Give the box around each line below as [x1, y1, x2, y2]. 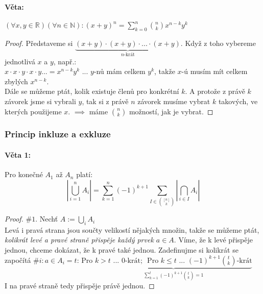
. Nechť [35, 213, 58, 224]
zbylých [5, 76, 28, 86]
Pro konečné [5, 169, 43, 180]
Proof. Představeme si [5, 38, 73, 48]
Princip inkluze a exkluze [5, 128, 111, 140]
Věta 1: [5, 149, 31, 160]
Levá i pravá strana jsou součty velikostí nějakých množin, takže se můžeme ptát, [5, 224, 259, 235]
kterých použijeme [5, 106, 62, 116]
